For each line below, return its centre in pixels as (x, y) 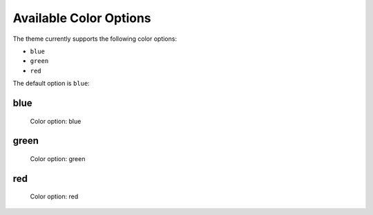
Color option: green (58, 158)
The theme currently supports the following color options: (95, 39)
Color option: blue (56, 121)
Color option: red (54, 196)
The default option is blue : (51, 84)
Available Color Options (82, 18)
